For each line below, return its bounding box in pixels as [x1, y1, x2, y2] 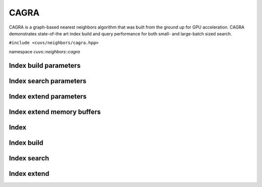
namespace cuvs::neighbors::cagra [9, 48, 80, 54]
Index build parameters [9, 61, 81, 70]
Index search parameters [9, 77, 87, 85]
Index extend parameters [9, 92, 87, 100]
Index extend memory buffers [9, 108, 101, 116]
